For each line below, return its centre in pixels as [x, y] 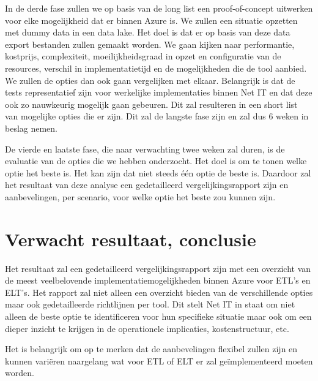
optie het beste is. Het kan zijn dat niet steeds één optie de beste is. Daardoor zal [158, 172]
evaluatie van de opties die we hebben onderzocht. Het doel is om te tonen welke [156, 161]
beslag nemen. [31, 128]
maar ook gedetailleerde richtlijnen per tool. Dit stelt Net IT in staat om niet [150, 304]
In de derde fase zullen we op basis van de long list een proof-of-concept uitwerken [159, 8]
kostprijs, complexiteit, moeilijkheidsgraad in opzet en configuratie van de [143, 56]
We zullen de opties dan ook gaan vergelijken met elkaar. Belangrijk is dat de [150, 80]
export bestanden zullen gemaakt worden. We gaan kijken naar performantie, [150, 44]
